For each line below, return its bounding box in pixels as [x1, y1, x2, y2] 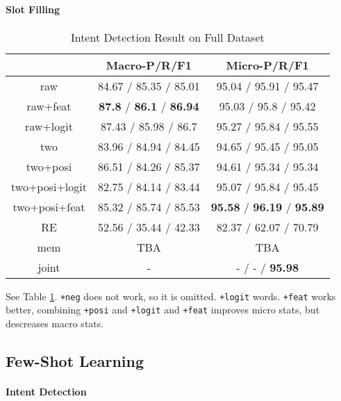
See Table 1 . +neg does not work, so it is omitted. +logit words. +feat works [6, 288, 336, 303]
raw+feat [26, 97, 72, 114]
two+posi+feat [13, 198, 85, 215]
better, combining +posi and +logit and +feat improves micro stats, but [6, 302, 320, 317]
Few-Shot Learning [6, 350, 144, 372]
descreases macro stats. [6, 316, 104, 331]
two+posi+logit [11, 178, 87, 195]
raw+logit [25, 117, 73, 134]
